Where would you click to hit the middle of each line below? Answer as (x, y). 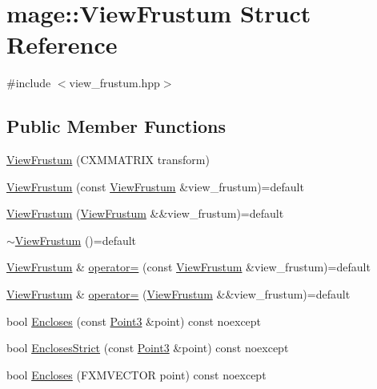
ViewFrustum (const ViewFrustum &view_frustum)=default (155, 186)
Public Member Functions (116, 126)
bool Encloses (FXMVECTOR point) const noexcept (136, 374)
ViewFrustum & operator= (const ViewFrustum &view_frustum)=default (188, 267)
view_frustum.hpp (114, 83)
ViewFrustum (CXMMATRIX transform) (108, 160)
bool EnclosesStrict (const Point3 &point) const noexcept (148, 348)
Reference (62, 44)
